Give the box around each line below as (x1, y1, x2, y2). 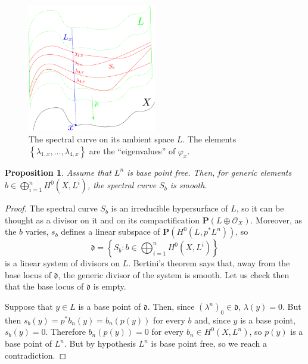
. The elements (182, 132, 237, 145)
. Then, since (147, 300, 195, 313)
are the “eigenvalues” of (89, 144, 176, 157)
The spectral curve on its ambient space (29, 132, 175, 145)
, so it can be (236, 202, 284, 214)
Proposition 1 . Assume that (5, 166, 111, 178)
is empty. (93, 280, 126, 293)
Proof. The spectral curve (5, 202, 98, 214)
